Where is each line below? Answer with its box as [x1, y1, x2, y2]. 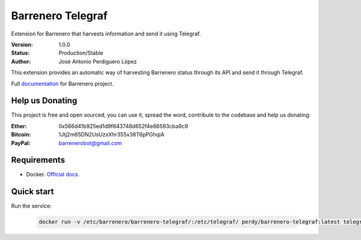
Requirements [11, 155, 66, 165]
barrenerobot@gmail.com [58, 139, 123, 147]
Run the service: [11, 202, 52, 210]
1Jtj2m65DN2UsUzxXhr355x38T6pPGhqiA [58, 131, 165, 138]
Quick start [11, 186, 54, 197]
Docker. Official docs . [26, 171, 80, 178]
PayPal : [11, 139, 31, 147]
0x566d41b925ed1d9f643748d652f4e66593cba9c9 [58, 122, 188, 129]
